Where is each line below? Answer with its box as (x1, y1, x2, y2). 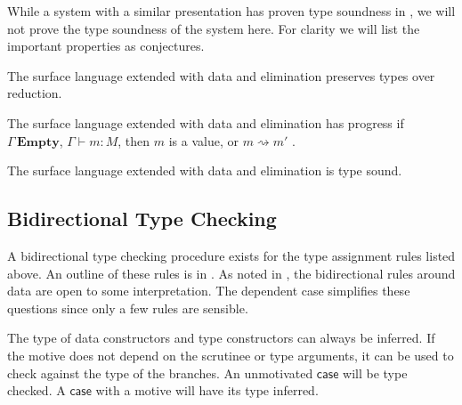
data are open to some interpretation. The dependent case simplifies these (7, 281, 410, 300)
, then (118, 131, 150, 150)
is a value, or (168, 131, 239, 150)
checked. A (7, 381, 66, 400)
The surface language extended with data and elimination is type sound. (7, 161, 402, 180)
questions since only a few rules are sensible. (7, 298, 248, 317)
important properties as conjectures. (7, 36, 205, 55)
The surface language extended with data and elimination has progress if (7, 113, 404, 132)
